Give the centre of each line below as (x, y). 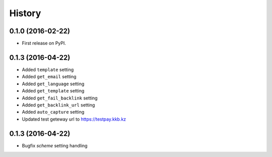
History (25, 13)
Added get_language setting (53, 84)
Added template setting (48, 69)
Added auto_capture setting (53, 112)
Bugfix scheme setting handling (55, 145)
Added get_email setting (49, 77)
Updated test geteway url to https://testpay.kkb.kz (74, 119)
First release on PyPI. (44, 43)
